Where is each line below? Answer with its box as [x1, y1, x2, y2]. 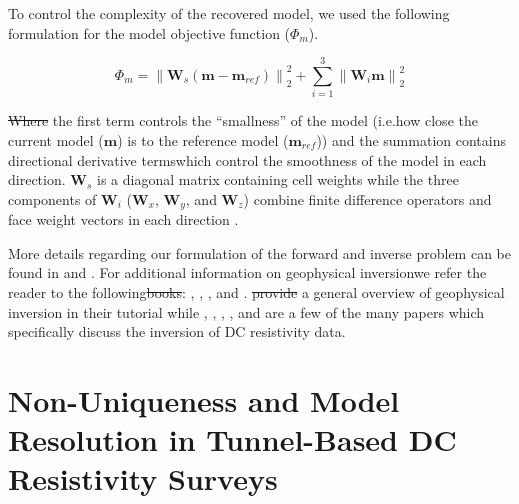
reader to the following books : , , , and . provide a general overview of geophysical [8, 281, 505, 302]
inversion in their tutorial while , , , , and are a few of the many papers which [8, 301, 485, 322]
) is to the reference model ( [117, 129, 289, 150]
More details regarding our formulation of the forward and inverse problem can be [8, 242, 511, 263]
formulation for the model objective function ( [8, 22, 291, 43]
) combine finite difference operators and [243, 188, 492, 209]
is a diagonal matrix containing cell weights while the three [96, 169, 459, 190]
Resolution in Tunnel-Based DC [8, 419, 457, 460]
